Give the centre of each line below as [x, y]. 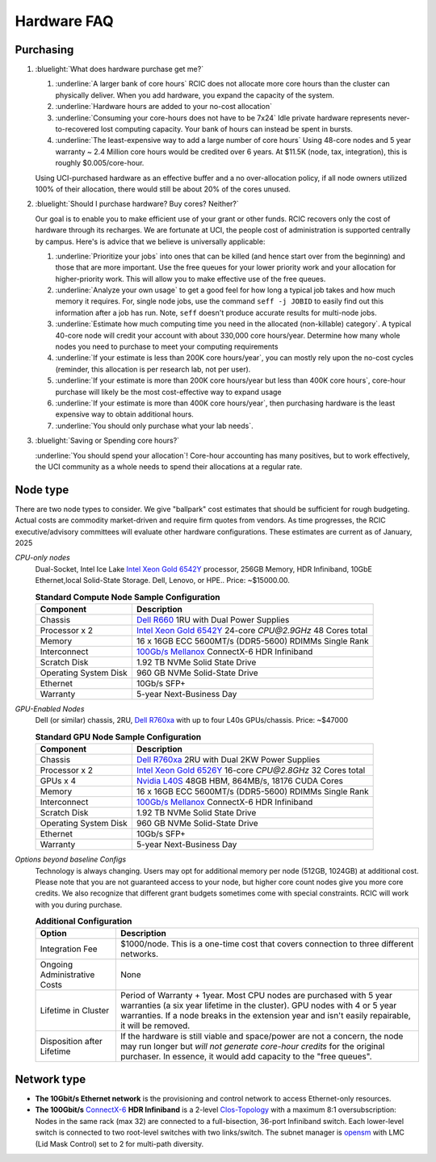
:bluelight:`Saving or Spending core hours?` [107, 441]
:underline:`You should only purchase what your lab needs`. [154, 426]
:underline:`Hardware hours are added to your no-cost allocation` [163, 107]
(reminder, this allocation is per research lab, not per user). [153, 369]
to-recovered [78, 129]
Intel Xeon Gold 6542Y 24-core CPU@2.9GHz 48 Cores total [252, 630]
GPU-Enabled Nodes [50, 709]
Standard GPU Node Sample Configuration [118, 736]
